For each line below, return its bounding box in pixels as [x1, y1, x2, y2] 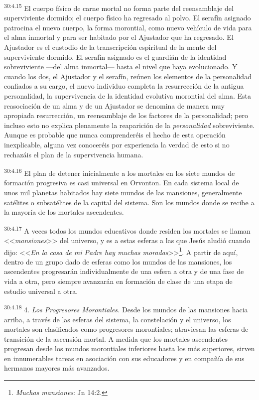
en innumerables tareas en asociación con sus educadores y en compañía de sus [4, 353, 245, 363]
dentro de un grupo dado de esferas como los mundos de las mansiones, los [4, 256, 232, 267]
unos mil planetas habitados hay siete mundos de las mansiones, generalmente [4, 187, 242, 197]
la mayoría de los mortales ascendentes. [4, 207, 124, 217]
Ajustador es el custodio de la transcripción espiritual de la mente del [4, 42, 217, 52]
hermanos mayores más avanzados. [4, 363, 110, 373]
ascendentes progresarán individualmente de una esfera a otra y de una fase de [4, 266, 244, 276]
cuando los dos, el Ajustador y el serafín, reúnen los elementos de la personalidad [4, 71, 252, 81]
